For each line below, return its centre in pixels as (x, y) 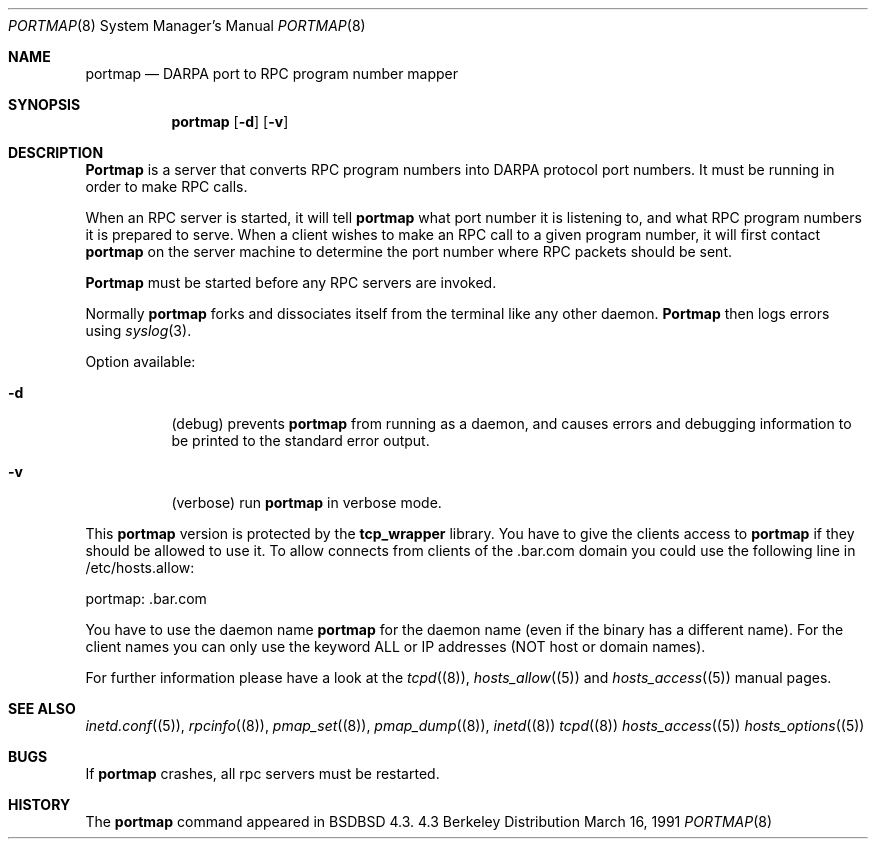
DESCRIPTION (56, 152)
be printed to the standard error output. (300, 440)
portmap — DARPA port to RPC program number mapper (272, 73)
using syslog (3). (138, 330)
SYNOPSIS (44, 104)
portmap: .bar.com (146, 598)
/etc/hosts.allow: (140, 567)
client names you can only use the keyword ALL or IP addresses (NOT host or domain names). (395, 646)
